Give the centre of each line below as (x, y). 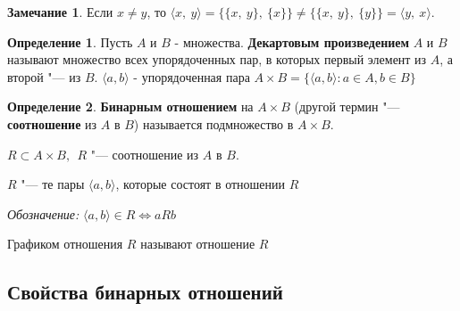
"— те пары (53, 184)
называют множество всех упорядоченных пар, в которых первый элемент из (217, 59)
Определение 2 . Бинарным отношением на (130, 106)
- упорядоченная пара (192, 76)
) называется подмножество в (213, 123)
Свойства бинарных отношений (145, 292)
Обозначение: (43, 213)
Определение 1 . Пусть (70, 41)
